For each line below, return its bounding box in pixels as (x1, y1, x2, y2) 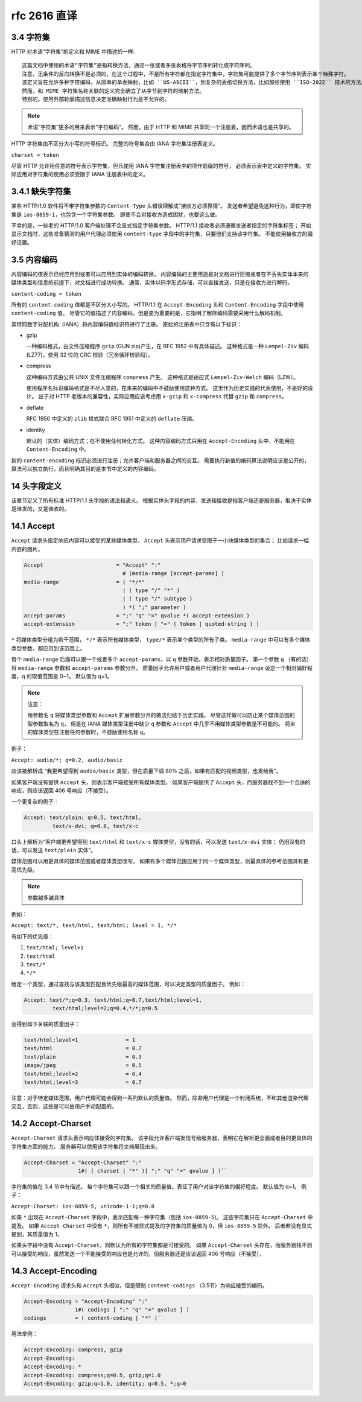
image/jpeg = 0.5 (24, 1062, 142, 1069)
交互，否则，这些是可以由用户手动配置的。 (11, 1103, 117, 1110)
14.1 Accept (11, 521, 56, 531)
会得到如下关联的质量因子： (11, 1021, 80, 1028)
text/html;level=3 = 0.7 (24, 1079, 142, 1086)
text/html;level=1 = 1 (24, 1037, 136, 1044)
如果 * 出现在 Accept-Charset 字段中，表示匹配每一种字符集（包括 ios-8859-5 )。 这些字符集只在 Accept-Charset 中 (11, 1214, 313, 1221)
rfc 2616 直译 (11, 9, 78, 22)
